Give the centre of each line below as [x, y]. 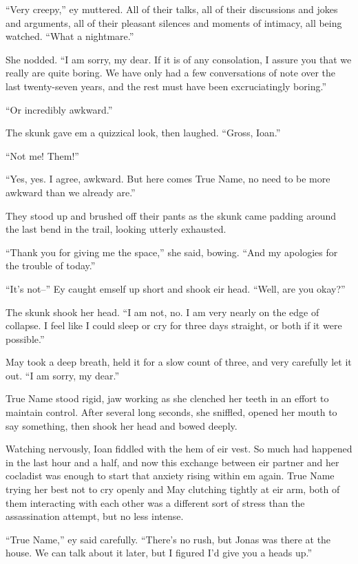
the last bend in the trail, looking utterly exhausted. [116, 229]
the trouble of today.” [51, 265]
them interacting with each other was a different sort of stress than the [155, 502]
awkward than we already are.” [71, 192]
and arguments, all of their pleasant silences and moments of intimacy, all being [174, 22]
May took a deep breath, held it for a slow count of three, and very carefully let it [179, 362]
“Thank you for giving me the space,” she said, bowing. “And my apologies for [172, 252]
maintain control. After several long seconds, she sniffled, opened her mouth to [171, 412]
